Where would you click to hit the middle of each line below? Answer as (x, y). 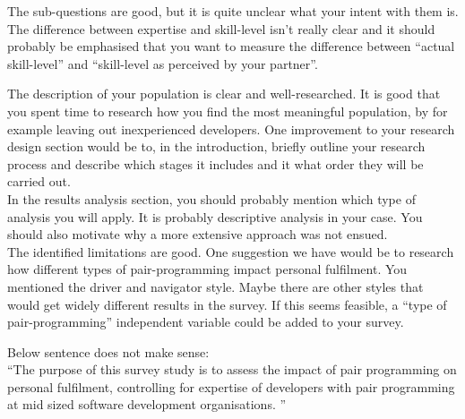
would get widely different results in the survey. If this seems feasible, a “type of (227, 304)
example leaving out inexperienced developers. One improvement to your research (231, 128)
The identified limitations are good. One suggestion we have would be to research (231, 251)
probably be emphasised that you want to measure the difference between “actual (231, 46)
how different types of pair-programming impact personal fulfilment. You (207, 269)
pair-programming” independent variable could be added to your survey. (206, 322)
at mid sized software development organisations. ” (147, 404)
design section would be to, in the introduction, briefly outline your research (216, 146)
